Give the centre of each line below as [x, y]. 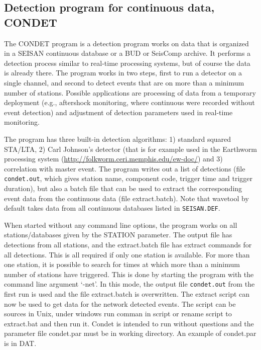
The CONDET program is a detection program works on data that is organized [126, 43]
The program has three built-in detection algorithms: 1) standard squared [118, 139]
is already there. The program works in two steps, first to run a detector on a [123, 73]
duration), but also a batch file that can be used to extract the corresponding [123, 188]
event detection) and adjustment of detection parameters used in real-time [118, 112]
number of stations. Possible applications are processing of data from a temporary [130, 92]
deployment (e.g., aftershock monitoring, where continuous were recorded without [129, 102]
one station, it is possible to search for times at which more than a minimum [122, 264]
